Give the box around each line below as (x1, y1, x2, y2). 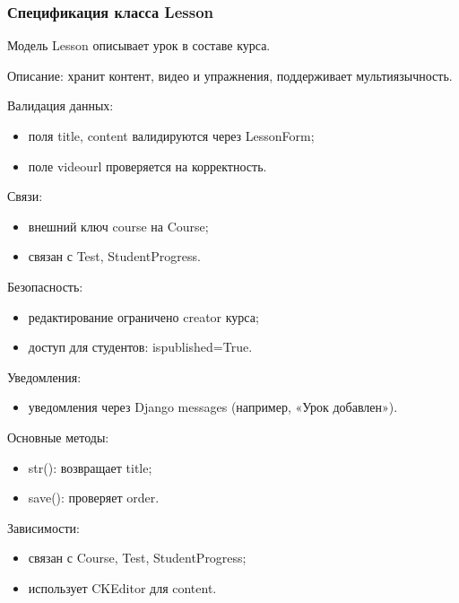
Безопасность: (7, 276, 83, 295)
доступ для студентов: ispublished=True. (28, 337, 253, 356)
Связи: (7, 187, 43, 205)
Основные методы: (7, 427, 109, 446)
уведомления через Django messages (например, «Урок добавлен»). (28, 398, 398, 416)
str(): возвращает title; (28, 458, 152, 476)
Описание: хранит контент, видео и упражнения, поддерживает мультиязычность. (7, 66, 453, 84)
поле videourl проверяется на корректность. (28, 156, 267, 175)
